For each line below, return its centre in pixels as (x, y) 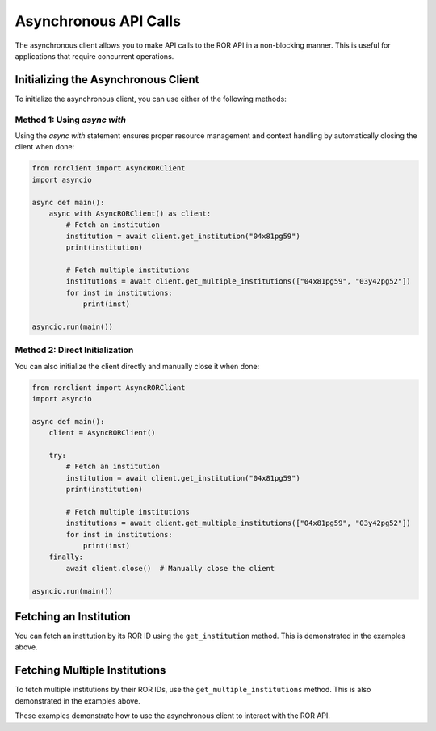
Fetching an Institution (73, 617)
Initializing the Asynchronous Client (107, 80)
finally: (66, 557)
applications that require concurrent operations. (94, 56)
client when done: (45, 147)
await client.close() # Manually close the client (170, 568)
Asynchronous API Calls (98, 21)
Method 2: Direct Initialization (74, 350)
